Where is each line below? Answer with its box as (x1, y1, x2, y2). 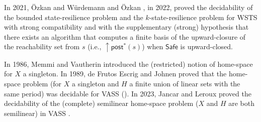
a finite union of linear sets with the (129, 78, 240, 89)
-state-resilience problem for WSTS (149, 12, 257, 22)
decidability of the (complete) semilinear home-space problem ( (4, 98, 199, 108)
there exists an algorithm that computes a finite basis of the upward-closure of (4, 31, 246, 42)
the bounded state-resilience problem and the (4, 12, 143, 22)
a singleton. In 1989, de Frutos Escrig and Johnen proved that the (23, 68, 227, 79)
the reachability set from (4, 41, 80, 52)
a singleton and (72, 78, 119, 89)
